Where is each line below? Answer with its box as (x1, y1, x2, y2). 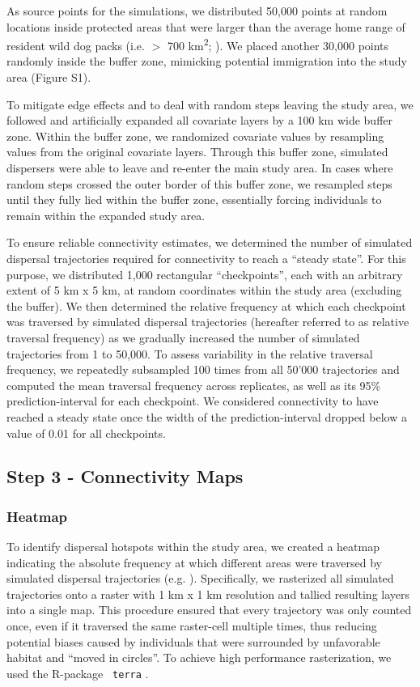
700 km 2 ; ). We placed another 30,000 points (167, 35, 389, 53)
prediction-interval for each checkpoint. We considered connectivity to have (6, 392, 379, 409)
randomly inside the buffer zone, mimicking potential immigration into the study (6, 53, 407, 70)
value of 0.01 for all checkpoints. (6, 424, 166, 441)
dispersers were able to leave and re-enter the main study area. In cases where (6, 159, 393, 176)
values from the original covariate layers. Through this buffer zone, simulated (6, 143, 388, 160)
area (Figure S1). (6, 69, 91, 86)
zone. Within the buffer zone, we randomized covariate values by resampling (6, 127, 384, 144)
